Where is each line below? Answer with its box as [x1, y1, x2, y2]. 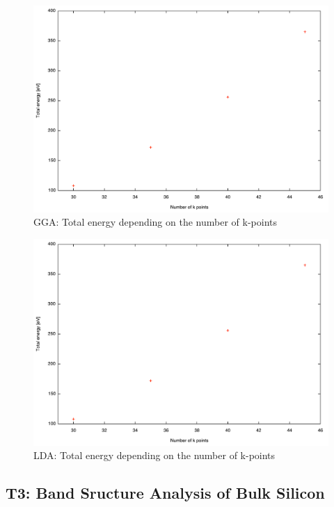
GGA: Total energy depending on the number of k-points [33, 215, 277, 229]
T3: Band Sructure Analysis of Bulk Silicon [6, 482, 325, 504]
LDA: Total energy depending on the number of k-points [33, 448, 276, 463]
